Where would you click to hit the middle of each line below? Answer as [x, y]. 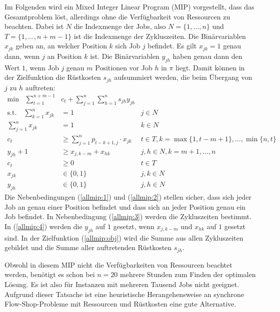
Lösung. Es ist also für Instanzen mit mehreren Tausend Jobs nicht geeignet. [122, 284]
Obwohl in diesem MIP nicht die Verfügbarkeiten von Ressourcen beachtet [118, 264]
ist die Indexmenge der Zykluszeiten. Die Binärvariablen [160, 36]
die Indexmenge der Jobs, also [120, 26]
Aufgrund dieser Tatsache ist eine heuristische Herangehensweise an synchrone [124, 294]
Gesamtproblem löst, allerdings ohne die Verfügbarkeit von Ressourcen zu [117, 16]
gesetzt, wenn [134, 226]
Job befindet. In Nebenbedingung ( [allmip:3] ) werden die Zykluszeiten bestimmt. [128, 216]
